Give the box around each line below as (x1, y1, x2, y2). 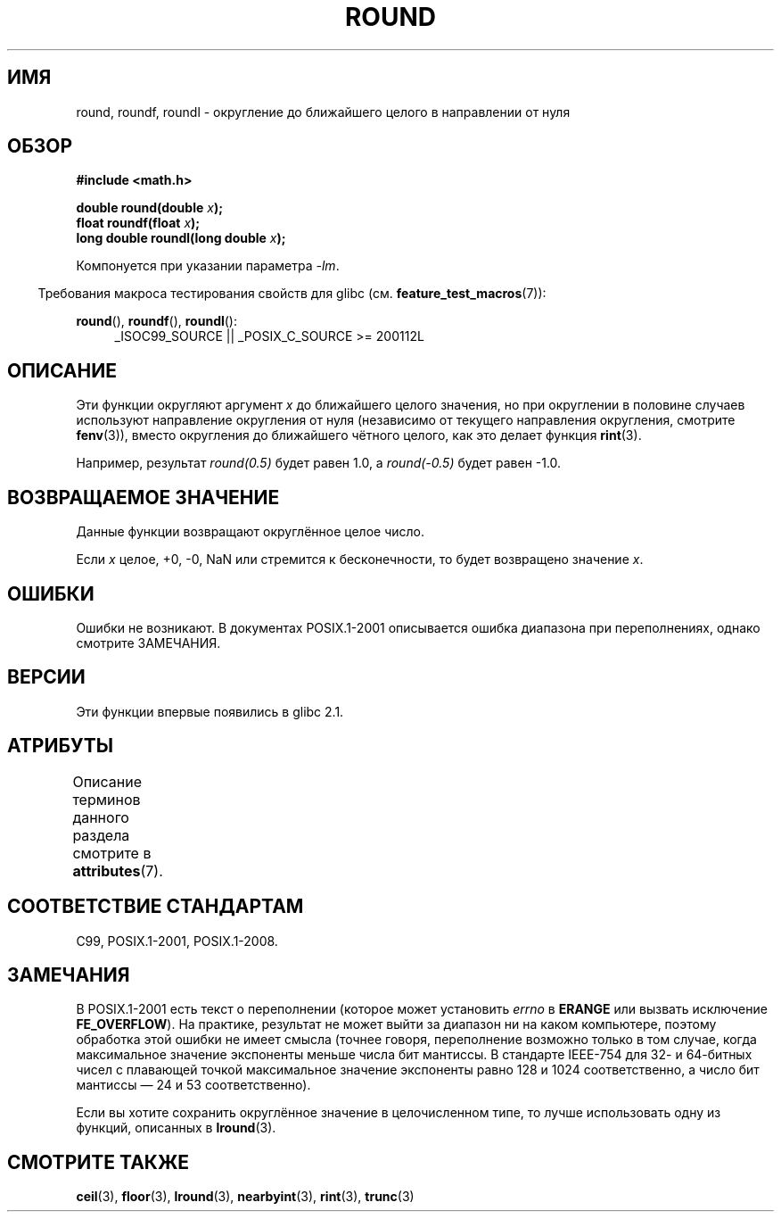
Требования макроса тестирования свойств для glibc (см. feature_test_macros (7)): (37, 286, 547, 302)
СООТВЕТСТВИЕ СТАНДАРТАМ (7, 895, 304, 918)
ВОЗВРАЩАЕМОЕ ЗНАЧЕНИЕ (7, 485, 280, 509)
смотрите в (72, 843, 152, 862)
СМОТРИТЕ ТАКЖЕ (7, 1150, 190, 1173)
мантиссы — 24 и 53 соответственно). (76, 1077, 311, 1093)
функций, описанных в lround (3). (76, 1120, 276, 1136)
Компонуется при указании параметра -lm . (76, 258, 340, 274)
